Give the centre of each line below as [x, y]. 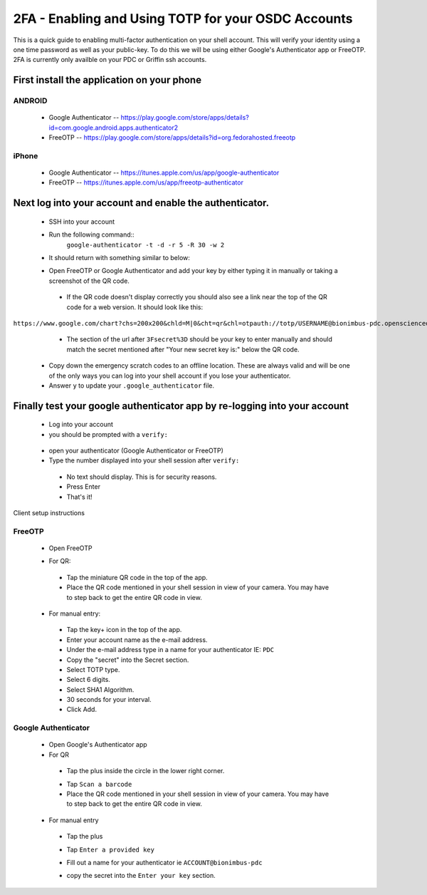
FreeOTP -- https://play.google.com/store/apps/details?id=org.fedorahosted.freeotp [172, 138]
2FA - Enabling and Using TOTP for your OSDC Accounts [183, 19]
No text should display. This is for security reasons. [142, 477]
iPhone [26, 155]
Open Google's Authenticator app [98, 745]
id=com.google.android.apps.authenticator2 [114, 128]
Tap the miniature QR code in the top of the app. [137, 577]
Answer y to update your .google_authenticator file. [132, 386]
